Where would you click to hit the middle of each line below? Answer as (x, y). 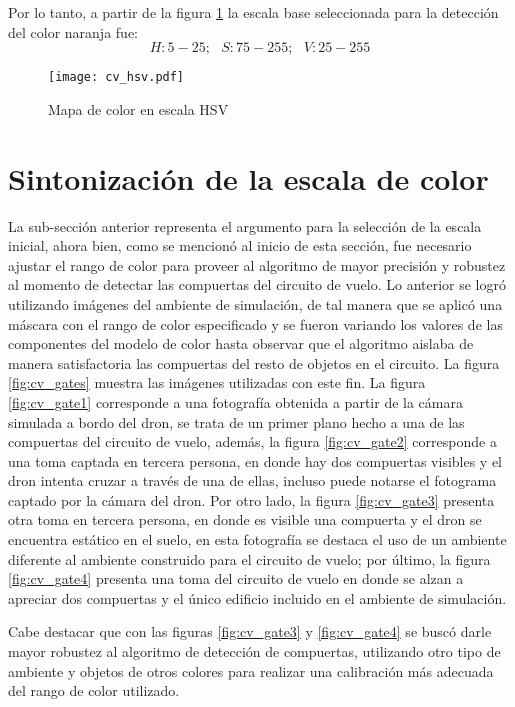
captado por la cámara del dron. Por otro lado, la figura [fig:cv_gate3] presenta (251, 499)
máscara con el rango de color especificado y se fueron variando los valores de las (255, 323)
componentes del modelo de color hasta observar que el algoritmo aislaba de (241, 343)
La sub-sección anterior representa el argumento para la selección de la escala (245, 225)
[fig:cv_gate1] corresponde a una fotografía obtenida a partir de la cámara (235, 401)
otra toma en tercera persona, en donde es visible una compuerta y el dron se (245, 519)
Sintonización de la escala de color (248, 177)
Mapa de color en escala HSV (138, 108)
